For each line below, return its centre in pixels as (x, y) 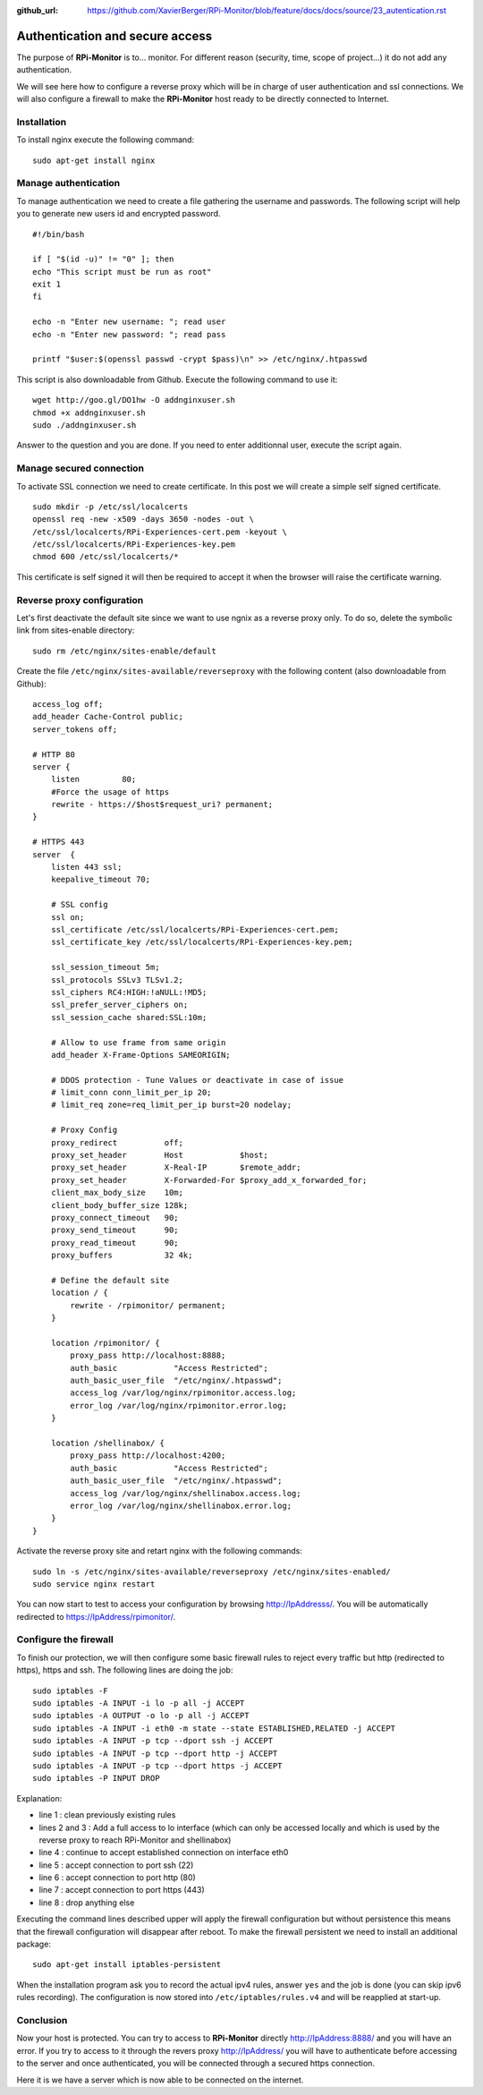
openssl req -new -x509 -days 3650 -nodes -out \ (144, 519)
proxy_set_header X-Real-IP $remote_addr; (176, 1167)
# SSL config (79, 905)
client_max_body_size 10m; (117, 1193)
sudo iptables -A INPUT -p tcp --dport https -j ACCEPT (157, 1766)
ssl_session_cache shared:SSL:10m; (129, 1017)
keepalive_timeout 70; (101, 880)
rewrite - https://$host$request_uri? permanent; (161, 805)
